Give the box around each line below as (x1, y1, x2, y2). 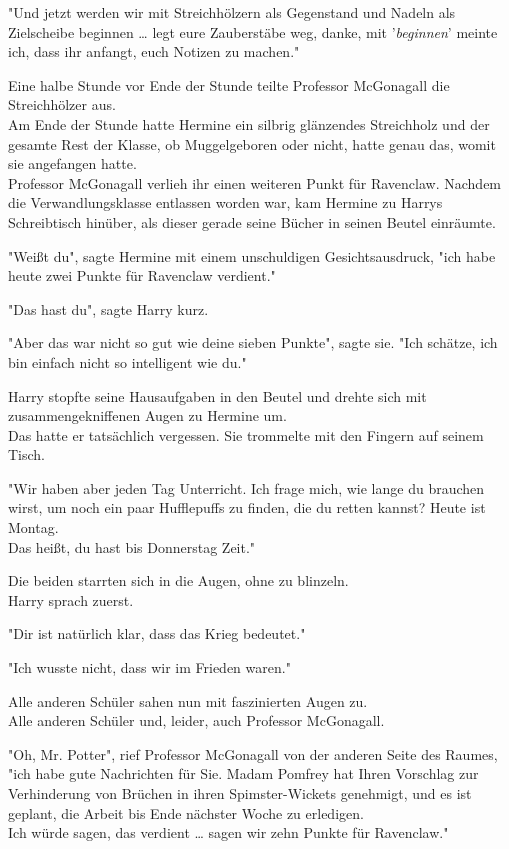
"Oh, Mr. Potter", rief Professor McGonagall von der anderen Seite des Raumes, (8, 743, 498, 764)
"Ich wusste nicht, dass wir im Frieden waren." (8, 657, 291, 678)
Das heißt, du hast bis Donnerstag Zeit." (8, 536, 256, 557)
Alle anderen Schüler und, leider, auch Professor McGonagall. (8, 710, 385, 731)
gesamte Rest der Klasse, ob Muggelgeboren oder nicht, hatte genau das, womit (8, 133, 496, 154)
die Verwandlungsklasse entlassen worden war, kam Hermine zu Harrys (8, 192, 443, 213)
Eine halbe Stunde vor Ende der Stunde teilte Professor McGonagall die (8, 74, 450, 95)
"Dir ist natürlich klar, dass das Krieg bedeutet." (8, 623, 306, 644)
